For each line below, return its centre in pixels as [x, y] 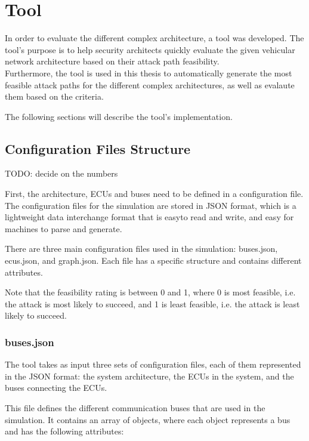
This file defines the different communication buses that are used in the [135, 408]
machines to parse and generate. [64, 228]
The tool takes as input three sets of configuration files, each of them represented [153, 364]
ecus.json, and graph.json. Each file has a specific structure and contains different [153, 260]
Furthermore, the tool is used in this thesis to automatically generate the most [149, 73]
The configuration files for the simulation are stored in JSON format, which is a [151, 205]
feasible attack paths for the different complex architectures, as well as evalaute [150, 84]
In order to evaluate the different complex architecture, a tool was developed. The [154, 38]
